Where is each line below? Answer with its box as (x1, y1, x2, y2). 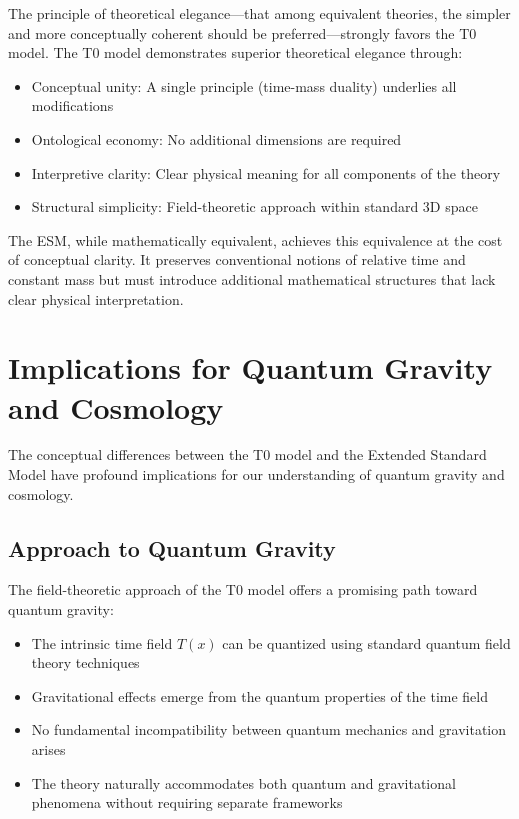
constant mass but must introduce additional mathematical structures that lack (8, 268, 496, 289)
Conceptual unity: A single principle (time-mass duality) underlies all (31, 75, 457, 96)
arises (31, 738, 66, 759)
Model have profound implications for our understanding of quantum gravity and (8, 464, 505, 485)
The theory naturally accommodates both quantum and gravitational (31, 772, 456, 793)
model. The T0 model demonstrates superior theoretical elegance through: (8, 42, 463, 63)
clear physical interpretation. (8, 288, 184, 309)
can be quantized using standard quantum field (222, 632, 511, 653)
